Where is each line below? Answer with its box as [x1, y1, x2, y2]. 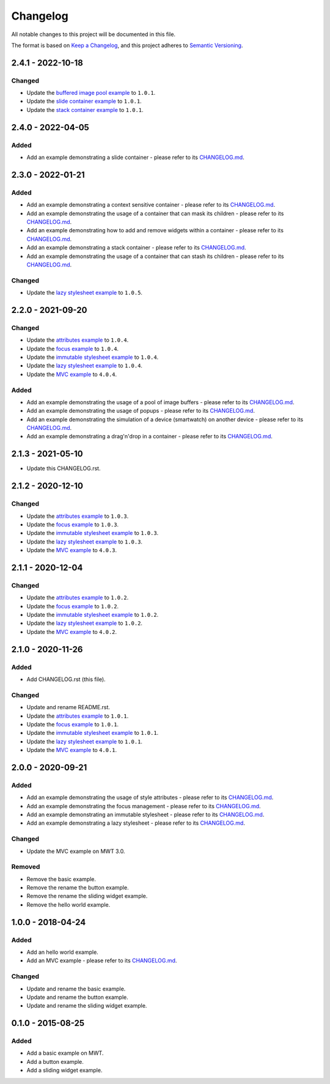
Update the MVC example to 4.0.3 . [26, 547, 117, 554]
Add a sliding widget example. [26, 1067, 103, 1074]
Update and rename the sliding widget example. [26, 1002, 147, 1009]
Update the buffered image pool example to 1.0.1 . [26, 89, 156, 97]
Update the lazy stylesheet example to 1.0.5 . [26, 289, 143, 297]
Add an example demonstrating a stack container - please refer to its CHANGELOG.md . [26, 244, 247, 251]
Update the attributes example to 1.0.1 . [26, 712, 129, 720]
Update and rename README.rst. [26, 704, 110, 711]
